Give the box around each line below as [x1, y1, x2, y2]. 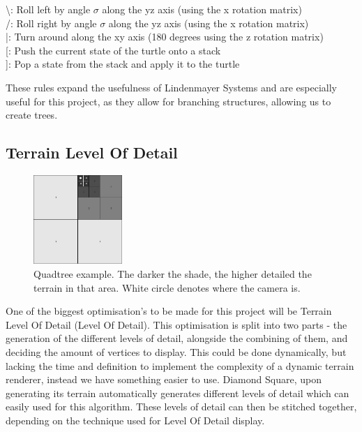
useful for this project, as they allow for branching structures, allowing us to [6, 94, 331, 108]
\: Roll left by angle [6, 2, 91, 16]
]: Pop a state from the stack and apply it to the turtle [6, 57, 240, 71]
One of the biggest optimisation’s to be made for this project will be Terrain [6, 304, 332, 318]
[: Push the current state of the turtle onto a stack [6, 43, 221, 57]
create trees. [6, 107, 58, 122]
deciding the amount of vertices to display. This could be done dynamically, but [6, 344, 347, 359]
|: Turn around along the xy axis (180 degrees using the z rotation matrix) [6, 29, 324, 44]
